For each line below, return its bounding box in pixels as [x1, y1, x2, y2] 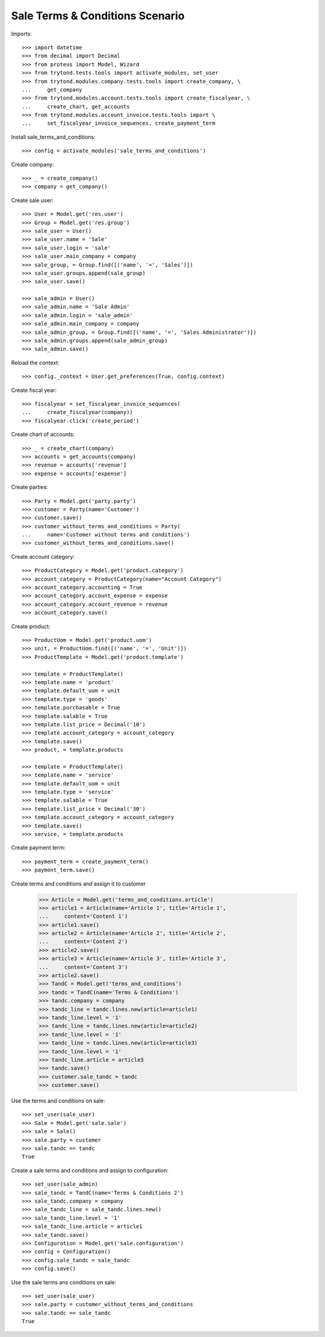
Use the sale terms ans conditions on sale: [11, 1279, 117, 1286]
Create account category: [11, 553, 75, 560]
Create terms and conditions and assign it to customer [11, 880, 146, 887]
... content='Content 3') [39, 963, 128, 971]
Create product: [11, 623, 51, 630]
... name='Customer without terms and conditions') [22, 531, 190, 538]
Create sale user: [11, 197, 54, 204]
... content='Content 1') [39, 913, 128, 920]
